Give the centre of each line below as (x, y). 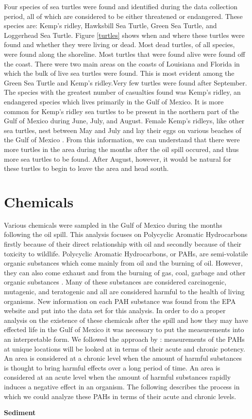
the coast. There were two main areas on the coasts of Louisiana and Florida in (122, 63)
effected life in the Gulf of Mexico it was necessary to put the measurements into (124, 329)
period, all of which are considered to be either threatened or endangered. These (123, 16)
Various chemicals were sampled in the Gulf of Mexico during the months (113, 225)
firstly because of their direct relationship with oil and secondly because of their (123, 244)
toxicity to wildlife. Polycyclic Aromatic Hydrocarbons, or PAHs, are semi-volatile (126, 253)
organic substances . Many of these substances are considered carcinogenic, (115, 282)
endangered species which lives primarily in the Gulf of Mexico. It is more (114, 101)
